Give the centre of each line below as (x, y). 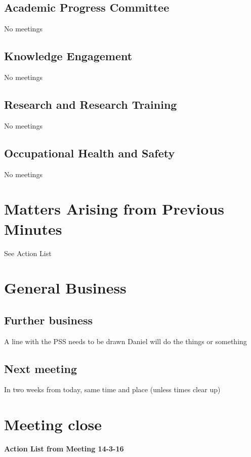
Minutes (33, 228)
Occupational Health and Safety (90, 153)
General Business (65, 288)
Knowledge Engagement (68, 56)
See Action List (28, 253)
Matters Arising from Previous (114, 209)
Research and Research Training (91, 104)
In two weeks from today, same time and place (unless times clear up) (112, 389)
